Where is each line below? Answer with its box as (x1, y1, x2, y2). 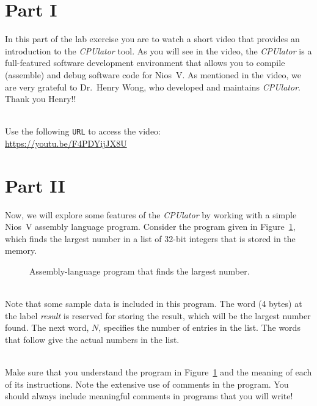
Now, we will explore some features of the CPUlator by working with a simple (5, 208, 297, 221)
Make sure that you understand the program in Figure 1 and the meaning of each (5, 366, 312, 378)
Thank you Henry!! (5, 92, 76, 105)
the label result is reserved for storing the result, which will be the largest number (5, 309, 311, 322)
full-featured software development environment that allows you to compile (5, 56, 285, 69)
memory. (5, 244, 37, 257)
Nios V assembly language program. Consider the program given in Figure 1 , (5, 220, 296, 233)
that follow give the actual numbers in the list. (5, 333, 180, 345)
